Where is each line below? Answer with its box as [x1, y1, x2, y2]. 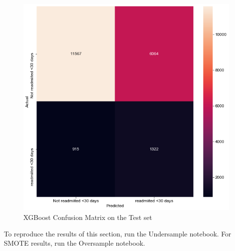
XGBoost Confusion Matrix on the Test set [23, 212, 152, 222]
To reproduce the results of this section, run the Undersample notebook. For [4, 228, 231, 238]
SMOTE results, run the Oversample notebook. [4, 238, 145, 248]
